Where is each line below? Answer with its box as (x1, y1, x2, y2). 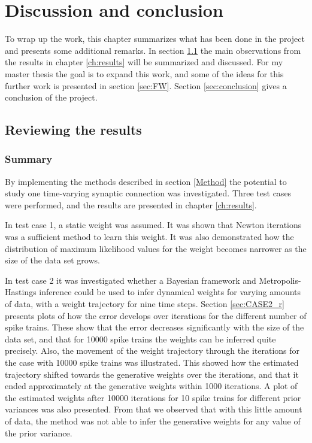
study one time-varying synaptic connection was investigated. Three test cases (5, 187, 292, 199)
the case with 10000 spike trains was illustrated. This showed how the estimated (5, 356, 299, 368)
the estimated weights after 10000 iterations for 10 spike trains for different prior (5, 391, 301, 403)
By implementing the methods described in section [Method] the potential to (5, 175, 287, 187)
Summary (5, 151, 53, 166)
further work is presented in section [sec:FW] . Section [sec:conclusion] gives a (5, 79, 287, 92)
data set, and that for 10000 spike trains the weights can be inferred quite (5, 332, 276, 345)
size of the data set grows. (5, 254, 100, 266)
